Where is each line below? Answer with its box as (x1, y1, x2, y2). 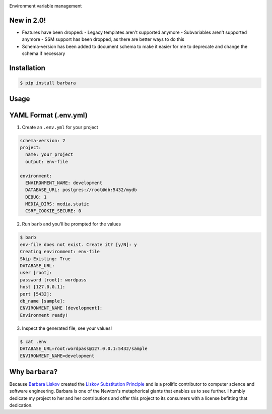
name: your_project (25, 152, 74, 157)
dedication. (9, 402, 33, 408)
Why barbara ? (9, 367, 58, 376)
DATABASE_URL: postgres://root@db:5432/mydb (25, 187, 137, 193)
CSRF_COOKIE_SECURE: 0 (25, 208, 82, 214)
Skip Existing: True (20, 256, 71, 262)
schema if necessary (22, 50, 65, 56)
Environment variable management (9, 3, 82, 9)
